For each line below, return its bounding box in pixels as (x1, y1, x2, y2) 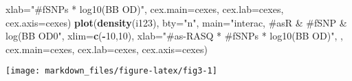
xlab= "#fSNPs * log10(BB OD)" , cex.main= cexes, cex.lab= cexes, (5, 2, 284, 16)
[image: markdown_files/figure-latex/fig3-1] (5, 66, 217, 76)
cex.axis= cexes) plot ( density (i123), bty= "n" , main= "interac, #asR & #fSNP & (5, 15, 347, 29)
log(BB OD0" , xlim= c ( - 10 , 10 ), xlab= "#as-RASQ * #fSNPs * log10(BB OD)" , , (5, 29, 343, 43)
